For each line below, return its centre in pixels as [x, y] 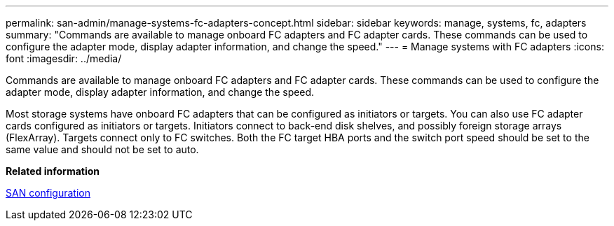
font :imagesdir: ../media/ [64, 58]
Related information [53, 171]
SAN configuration [48, 193]
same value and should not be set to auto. [102, 149]
